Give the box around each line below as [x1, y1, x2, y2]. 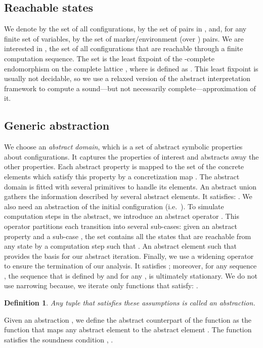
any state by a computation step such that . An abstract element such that [4, 241, 237, 251]
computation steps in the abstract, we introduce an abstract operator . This [4, 211, 239, 221]
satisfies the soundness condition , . [4, 334, 113, 344]
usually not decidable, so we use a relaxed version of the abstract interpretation [4, 73, 251, 84]
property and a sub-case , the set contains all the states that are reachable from [4, 230, 251, 241]
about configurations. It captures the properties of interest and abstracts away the [4, 151, 259, 162]
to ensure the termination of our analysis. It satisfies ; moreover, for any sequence [4, 260, 257, 271]
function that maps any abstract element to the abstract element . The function [4, 324, 252, 335]
